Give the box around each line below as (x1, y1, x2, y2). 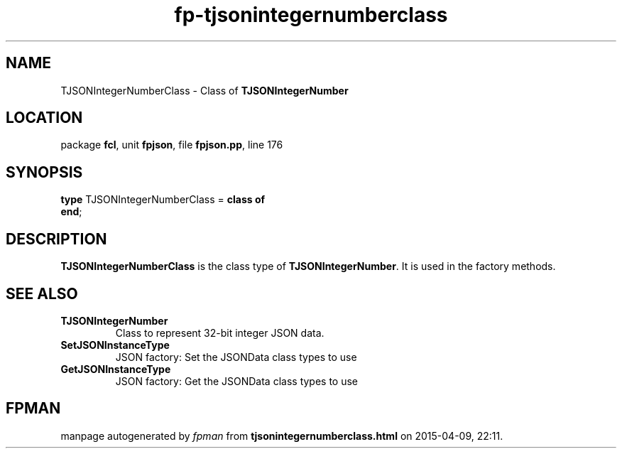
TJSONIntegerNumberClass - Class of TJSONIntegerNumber (60, 84, 349, 97)
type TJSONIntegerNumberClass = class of (60, 193, 266, 206)
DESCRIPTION (6, 229, 107, 248)
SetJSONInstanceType (60, 338, 170, 351)
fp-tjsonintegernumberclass (174, 3, 448, 27)
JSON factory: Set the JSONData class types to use (115, 350, 357, 363)
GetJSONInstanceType (60, 362, 171, 375)
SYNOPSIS (6, 163, 83, 181)
